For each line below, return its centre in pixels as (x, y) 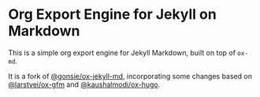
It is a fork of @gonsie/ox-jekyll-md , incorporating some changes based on (130, 76)
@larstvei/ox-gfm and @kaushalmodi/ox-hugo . (84, 84)
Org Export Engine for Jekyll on (112, 14)
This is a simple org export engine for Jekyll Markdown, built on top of (122, 52)
